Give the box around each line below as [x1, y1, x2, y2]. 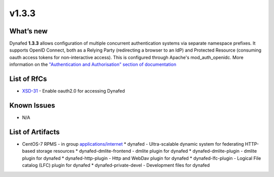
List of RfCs [9, 75, 47, 83]
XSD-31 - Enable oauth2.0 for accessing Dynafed [22, 88, 125, 94]
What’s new [9, 27, 48, 35]
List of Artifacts [9, 127, 60, 136]
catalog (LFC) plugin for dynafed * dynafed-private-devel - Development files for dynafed [22, 162, 210, 168]
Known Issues [9, 101, 55, 110]
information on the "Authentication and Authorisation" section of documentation [9, 61, 177, 68]
